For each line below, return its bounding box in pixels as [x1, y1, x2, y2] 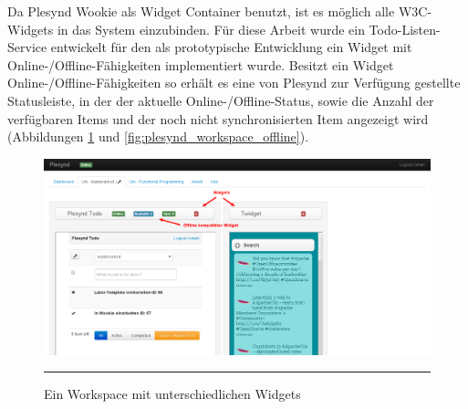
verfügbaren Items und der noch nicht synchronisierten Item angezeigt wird [7, 109, 429, 128]
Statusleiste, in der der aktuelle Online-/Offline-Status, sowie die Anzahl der [7, 90, 434, 110]
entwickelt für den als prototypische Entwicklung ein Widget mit [50, 37, 412, 57]
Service [7, 37, 47, 57]
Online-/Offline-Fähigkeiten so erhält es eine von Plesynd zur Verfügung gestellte [7, 73, 461, 92]
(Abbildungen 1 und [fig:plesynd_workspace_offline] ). [7, 127, 309, 146]
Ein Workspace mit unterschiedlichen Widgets [44, 384, 301, 404]
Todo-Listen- [369, 19, 441, 38]
